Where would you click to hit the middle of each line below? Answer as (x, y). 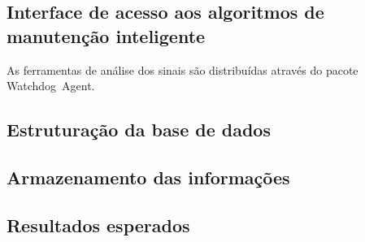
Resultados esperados (98, 225)
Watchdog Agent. (51, 86)
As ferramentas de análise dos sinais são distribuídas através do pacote (182, 69)
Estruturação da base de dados (139, 130)
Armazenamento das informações (148, 177)
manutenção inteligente (106, 35)
